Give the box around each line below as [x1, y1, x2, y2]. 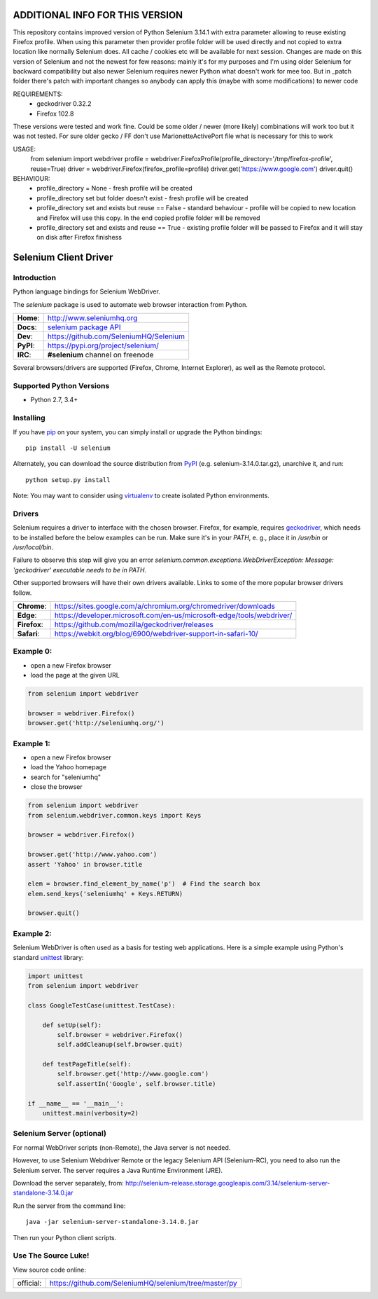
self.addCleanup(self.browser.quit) [57, 1040, 183, 1049]
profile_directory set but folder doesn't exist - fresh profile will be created [36, 193, 248, 202]
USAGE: [13, 144, 36, 153]
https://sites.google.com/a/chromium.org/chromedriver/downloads [54, 601, 276, 611]
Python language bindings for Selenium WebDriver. [13, 287, 160, 296]
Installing [13, 413, 45, 423]
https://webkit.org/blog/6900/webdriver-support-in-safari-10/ [54, 628, 258, 638]
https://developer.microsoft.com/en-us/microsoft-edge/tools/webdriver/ [54, 610, 293, 620]
